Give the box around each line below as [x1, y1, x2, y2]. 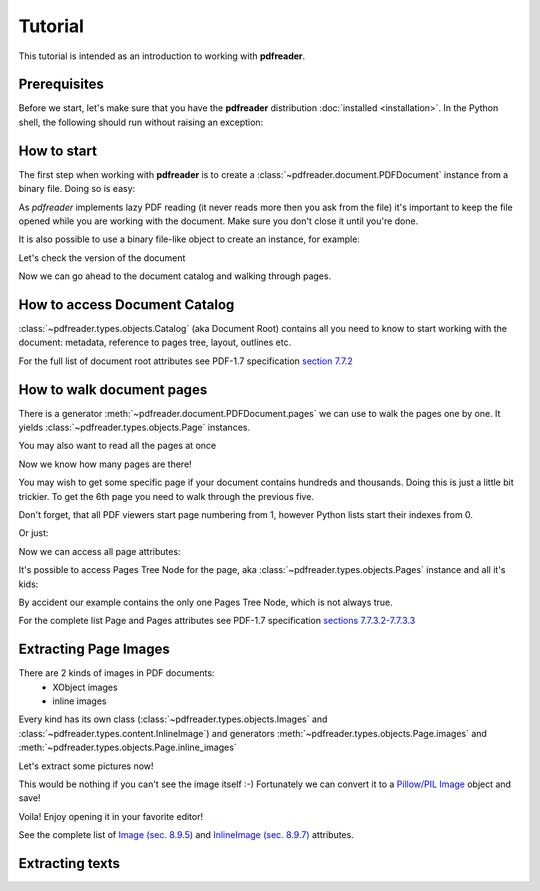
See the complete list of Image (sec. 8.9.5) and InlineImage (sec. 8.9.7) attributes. [18, 829, 354, 841]
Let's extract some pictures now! [18, 760, 154, 772]
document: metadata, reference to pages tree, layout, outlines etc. [18, 336, 292, 349]
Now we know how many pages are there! [18, 458, 192, 470]
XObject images [52, 681, 119, 693]
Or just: [18, 527, 49, 539]
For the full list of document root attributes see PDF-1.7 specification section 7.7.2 [18, 355, 354, 367]
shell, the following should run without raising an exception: [18, 116, 264, 128]
